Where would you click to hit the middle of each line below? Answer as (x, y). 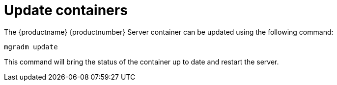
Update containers (66, 10)
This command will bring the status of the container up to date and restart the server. (141, 62)
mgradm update (31, 47)
